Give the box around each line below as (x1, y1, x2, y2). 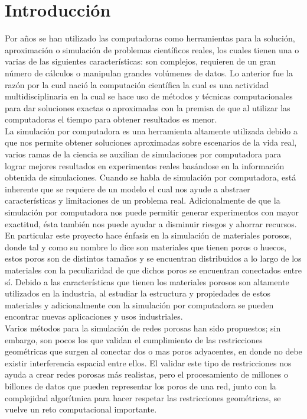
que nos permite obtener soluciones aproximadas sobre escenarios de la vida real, (5, 136, 297, 149)
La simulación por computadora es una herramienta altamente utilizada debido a (5, 124, 298, 137)
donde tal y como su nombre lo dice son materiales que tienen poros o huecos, (5, 240, 286, 253)
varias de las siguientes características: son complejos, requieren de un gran (5, 55, 276, 67)
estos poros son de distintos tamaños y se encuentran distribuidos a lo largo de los (5, 252, 302, 265)
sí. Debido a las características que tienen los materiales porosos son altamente (5, 275, 289, 288)
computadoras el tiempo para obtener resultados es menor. (5, 113, 217, 125)
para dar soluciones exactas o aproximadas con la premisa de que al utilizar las (5, 101, 290, 114)
